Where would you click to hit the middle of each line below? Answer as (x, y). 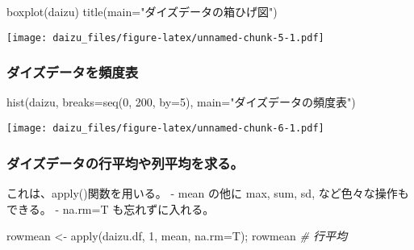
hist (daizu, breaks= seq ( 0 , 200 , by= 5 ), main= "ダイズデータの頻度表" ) (181, 102)
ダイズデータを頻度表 (73, 72)
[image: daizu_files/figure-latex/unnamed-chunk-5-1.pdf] (165, 37)
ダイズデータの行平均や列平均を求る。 (125, 162)
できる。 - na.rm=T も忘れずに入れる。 (111, 208)
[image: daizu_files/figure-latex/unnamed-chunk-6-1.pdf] (165, 129)
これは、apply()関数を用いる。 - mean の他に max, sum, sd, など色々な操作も (208, 192)
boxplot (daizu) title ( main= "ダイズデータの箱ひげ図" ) (142, 11)
